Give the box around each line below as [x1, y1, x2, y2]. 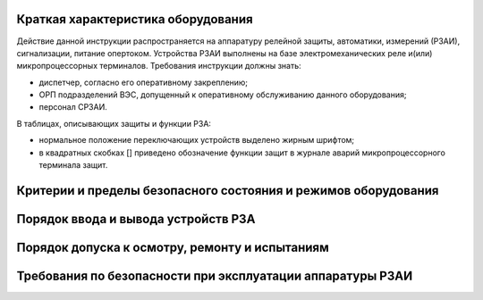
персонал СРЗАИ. [38, 102, 107, 112]
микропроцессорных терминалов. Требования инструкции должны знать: [16, 61, 301, 71]
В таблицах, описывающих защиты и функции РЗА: [16, 118, 212, 129]
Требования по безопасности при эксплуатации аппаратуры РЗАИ [16, 268, 413, 283]
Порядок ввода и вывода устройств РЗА [16, 211, 256, 227]
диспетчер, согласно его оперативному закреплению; [38, 77, 249, 87]
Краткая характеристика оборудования [16, 12, 254, 27]
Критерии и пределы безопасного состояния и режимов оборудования [16, 183, 439, 198]
